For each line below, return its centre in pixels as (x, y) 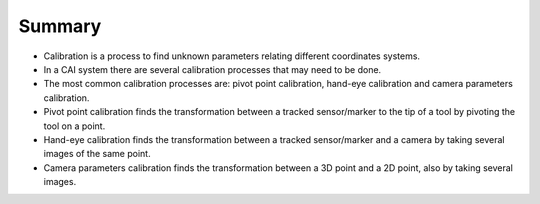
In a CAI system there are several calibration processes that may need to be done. (212, 69)
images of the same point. (97, 154)
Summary (60, 26)
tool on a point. (74, 126)
